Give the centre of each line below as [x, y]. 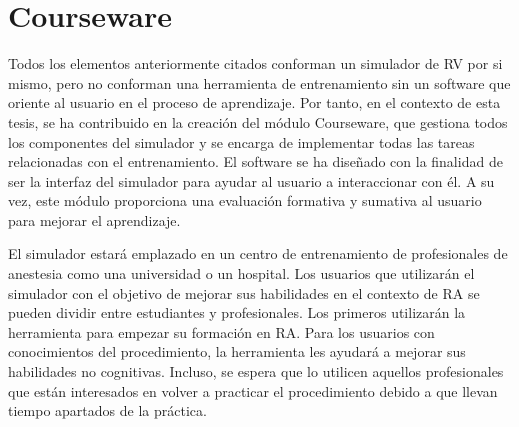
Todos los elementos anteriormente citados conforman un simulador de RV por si [255, 63]
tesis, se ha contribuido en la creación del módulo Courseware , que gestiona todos [258, 121]
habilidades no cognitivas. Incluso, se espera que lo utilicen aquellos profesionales [256, 371]
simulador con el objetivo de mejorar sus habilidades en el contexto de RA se [244, 292]
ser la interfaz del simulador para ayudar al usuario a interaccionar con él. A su [251, 180]
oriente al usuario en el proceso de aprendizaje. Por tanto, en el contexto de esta [254, 102]
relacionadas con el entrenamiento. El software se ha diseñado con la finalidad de [255, 161]
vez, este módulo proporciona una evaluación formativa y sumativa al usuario [245, 200]
